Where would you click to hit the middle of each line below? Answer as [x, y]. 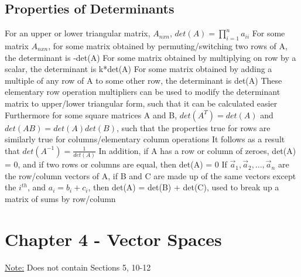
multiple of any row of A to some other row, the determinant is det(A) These [143, 80]
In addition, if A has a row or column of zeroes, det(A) [197, 150]
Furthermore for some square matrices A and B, [91, 114]
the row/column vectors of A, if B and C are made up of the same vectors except [150, 175]
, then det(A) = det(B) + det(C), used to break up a [184, 187]
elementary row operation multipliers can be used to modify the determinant [143, 92]
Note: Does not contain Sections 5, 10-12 [78, 267]
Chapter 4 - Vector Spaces [113, 239]
